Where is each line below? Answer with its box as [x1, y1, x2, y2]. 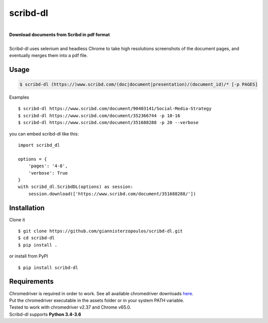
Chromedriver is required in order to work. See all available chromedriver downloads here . [9, 290, 194, 296]
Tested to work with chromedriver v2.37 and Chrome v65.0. [9, 304, 132, 310]
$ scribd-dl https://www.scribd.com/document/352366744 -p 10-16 [18, 113, 181, 119]
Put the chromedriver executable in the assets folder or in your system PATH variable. [9, 297, 185, 303]
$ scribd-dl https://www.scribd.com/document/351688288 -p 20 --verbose [18, 120, 199, 126]
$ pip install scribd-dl [18, 264, 78, 270]
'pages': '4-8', [28, 163, 68, 169]
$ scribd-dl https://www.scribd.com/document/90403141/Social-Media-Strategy [18, 106, 212, 112]
